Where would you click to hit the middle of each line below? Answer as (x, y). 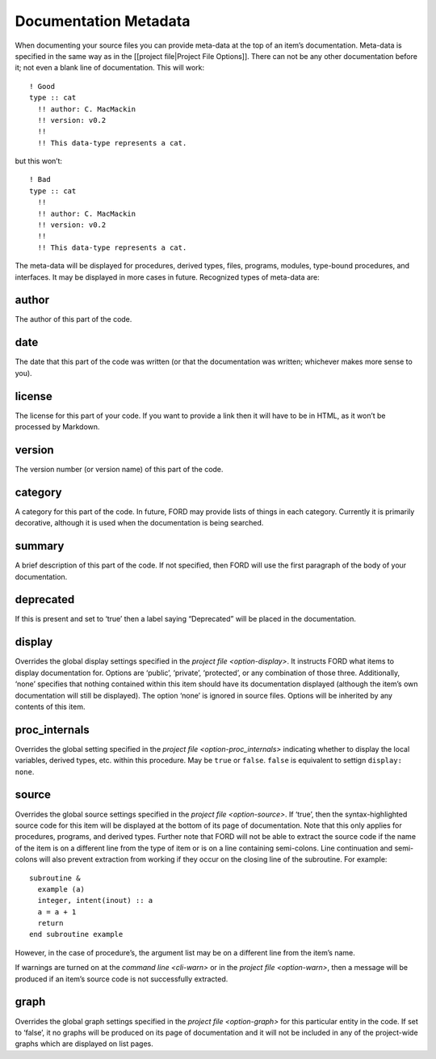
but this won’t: (39, 161)
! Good (42, 86)
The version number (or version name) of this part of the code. (119, 469)
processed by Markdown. (57, 427)
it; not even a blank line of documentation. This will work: (110, 68)
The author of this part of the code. (73, 319)
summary (40, 546)
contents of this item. (50, 707)
